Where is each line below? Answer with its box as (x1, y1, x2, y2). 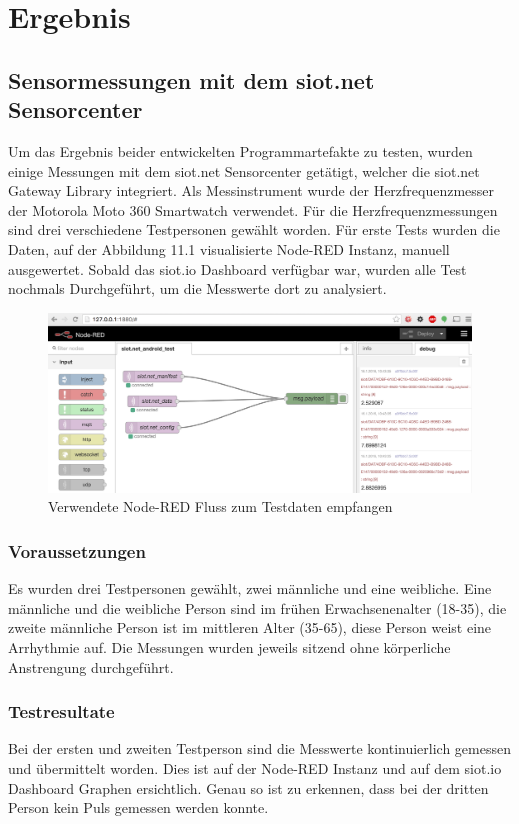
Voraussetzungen (8, 538, 146, 563)
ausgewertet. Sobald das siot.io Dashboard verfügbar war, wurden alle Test (8, 258, 467, 279)
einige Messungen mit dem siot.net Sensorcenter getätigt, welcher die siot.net (8, 160, 480, 181)
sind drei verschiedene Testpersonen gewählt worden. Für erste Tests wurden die (8, 219, 500, 240)
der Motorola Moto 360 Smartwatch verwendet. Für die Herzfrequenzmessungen (8, 199, 498, 220)
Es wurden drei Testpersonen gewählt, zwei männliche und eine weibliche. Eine (8, 578, 492, 599)
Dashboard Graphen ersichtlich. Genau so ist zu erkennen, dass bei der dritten (8, 777, 489, 798)
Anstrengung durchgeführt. (8, 656, 174, 677)
